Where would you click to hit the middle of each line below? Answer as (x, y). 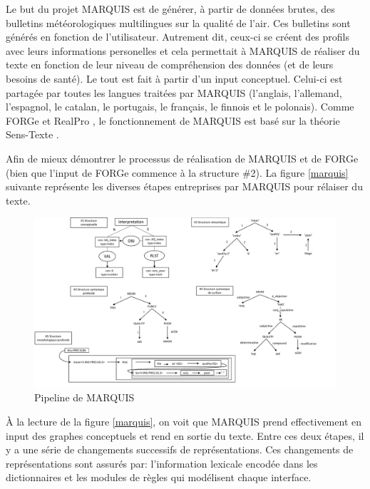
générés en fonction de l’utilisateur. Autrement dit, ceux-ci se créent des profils (178, 37)
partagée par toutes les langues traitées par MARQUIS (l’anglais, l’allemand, (174, 92)
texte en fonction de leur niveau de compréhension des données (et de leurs (170, 65)
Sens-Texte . (32, 134)
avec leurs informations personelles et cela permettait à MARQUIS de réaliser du (183, 50)
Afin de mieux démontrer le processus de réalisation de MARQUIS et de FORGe (182, 158)
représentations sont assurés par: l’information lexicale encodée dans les (162, 463)
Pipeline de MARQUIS (84, 397)
